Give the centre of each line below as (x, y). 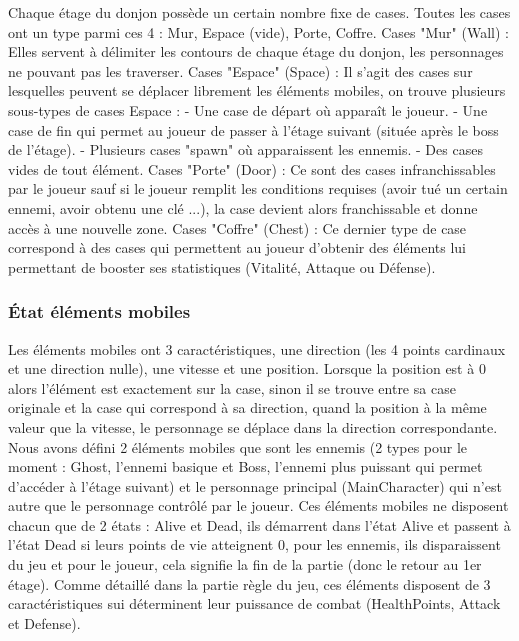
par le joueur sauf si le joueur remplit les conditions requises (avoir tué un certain (258, 188)
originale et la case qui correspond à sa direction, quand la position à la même (247, 407)
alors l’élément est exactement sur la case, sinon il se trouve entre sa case (232, 387)
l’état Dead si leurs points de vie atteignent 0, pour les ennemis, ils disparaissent (254, 544)
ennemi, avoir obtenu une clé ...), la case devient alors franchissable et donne (243, 207)
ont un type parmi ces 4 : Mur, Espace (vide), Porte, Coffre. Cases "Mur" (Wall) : (258, 31)
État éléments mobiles (99, 311)
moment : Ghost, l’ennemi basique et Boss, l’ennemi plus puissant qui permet (245, 466)
